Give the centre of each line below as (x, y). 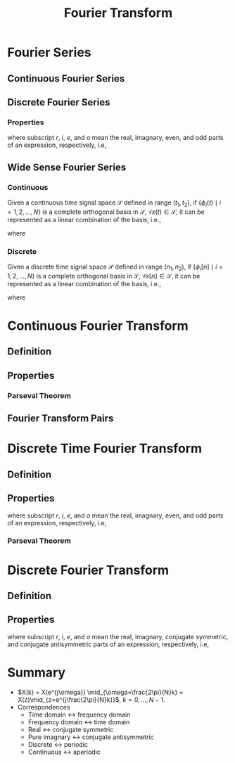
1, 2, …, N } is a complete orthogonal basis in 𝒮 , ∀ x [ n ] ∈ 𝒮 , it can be (104, 276)
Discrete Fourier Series (59, 102)
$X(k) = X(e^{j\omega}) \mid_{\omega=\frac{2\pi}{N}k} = (100, 692)
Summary (36, 673)
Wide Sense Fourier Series (67, 167)
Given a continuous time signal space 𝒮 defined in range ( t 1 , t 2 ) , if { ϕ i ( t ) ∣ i (114, 203)
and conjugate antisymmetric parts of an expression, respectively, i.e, (108, 644)
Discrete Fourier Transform (88, 570)
